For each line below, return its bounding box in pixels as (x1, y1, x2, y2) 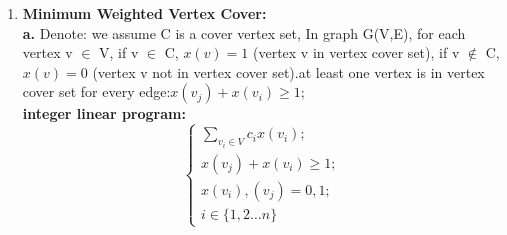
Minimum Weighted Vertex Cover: (22, 3, 267, 23)
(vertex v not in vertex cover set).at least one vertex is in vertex (92, 61, 485, 82)
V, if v (99, 42, 139, 63)
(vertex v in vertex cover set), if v (253, 42, 460, 63)
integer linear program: (22, 103, 186, 124)
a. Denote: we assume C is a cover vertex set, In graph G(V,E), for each (22, 22, 466, 43)
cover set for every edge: (22, 81, 171, 102)
